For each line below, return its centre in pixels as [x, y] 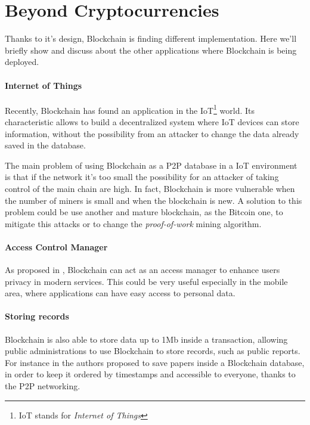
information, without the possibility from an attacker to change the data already [152, 133]
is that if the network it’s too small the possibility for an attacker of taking [142, 177]
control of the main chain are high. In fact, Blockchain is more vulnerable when [150, 188]
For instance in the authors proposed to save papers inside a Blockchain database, [155, 362]
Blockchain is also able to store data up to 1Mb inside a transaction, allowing [146, 339]
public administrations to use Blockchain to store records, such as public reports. [153, 351]
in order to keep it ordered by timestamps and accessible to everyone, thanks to [150, 374]
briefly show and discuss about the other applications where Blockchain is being [151, 50]
